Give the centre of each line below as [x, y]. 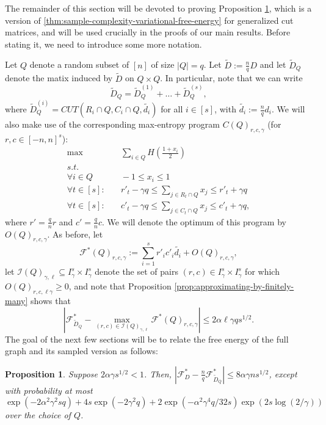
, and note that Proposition [120, 286]
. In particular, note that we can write [231, 78]
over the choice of [38, 415]
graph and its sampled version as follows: [81, 351]
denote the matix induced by [59, 78]
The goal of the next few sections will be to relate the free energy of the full [147, 339]
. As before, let [75, 234]
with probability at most [49, 390]
